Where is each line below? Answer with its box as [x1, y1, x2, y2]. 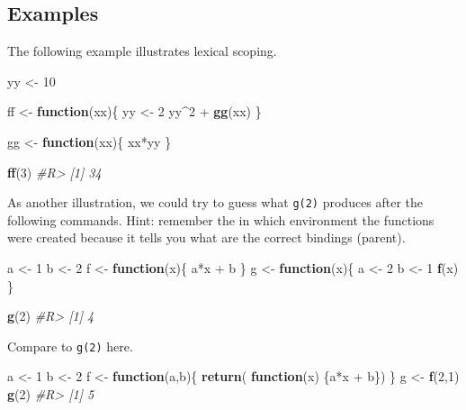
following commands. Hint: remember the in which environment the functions [7, 210, 435, 229]
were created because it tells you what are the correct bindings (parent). [7, 228, 406, 247]
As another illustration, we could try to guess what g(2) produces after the [7, 193, 424, 212]
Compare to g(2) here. [7, 336, 133, 355]
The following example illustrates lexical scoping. [7, 41, 277, 60]
